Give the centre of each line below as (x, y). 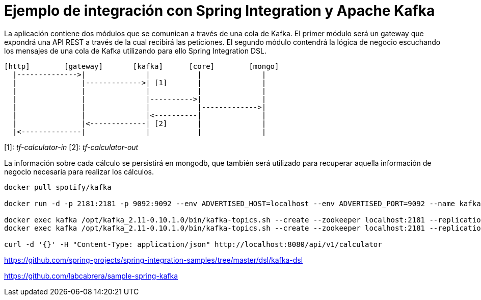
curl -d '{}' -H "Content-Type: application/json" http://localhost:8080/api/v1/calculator (193, 244)
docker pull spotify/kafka (58, 187)
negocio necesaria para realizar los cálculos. (79, 171)
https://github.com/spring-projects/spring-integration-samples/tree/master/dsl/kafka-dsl (154, 260)
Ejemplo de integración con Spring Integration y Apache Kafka (220, 11)
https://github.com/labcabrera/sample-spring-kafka (91, 276)
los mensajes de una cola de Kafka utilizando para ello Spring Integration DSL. (135, 51)
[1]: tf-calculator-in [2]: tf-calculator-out (71, 147)
